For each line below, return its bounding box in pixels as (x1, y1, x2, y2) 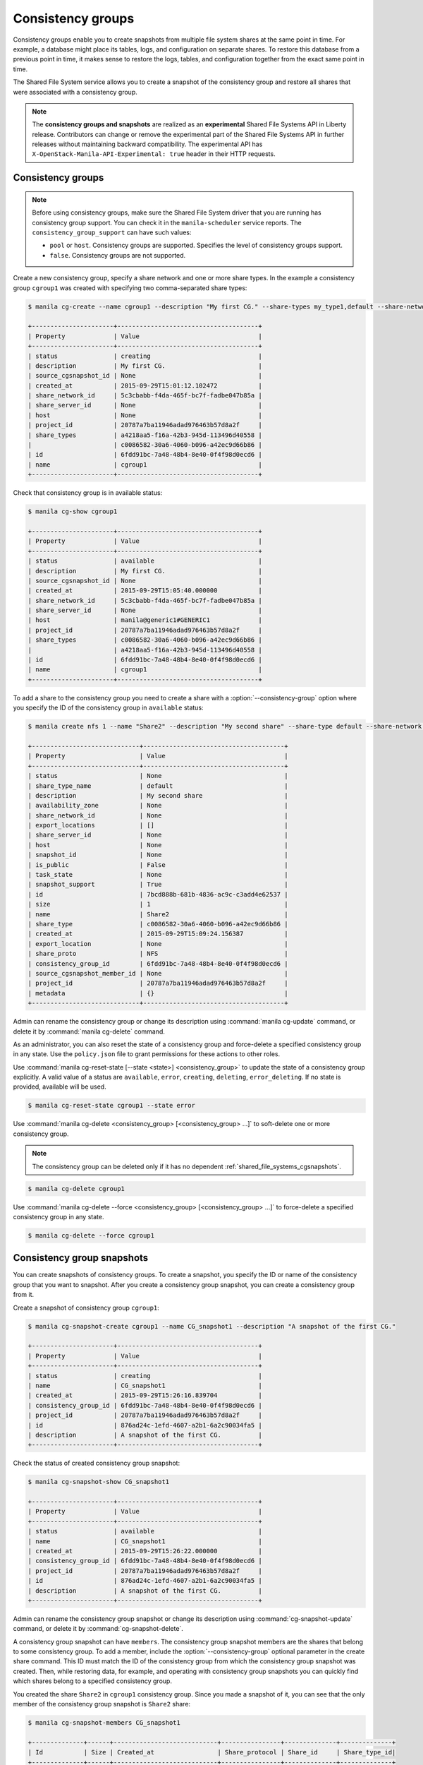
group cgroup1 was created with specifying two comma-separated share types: (13, 283, 247, 292)
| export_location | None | (27, 940, 288, 947)
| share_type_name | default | (27, 782, 288, 790)
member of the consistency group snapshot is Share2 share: (13, 1700, 190, 1709)
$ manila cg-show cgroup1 (27, 508, 118, 515)
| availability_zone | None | (27, 801, 288, 810)
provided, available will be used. (13, 1082, 106, 1091)
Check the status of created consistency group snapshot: (13, 1459, 180, 1468)
